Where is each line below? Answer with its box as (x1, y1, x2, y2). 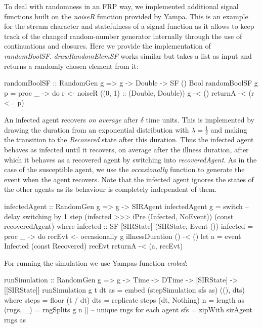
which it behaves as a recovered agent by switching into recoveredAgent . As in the (4, 154, 257, 165)
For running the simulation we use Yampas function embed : (4, 257, 188, 268)
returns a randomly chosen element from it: (4, 60, 139, 71)
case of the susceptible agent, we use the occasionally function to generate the (4, 164, 245, 175)
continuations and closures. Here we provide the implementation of (4, 40, 211, 51)
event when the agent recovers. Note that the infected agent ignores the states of (4, 174, 254, 184)
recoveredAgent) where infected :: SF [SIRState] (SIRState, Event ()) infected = (4, 221, 253, 231)
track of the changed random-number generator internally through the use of (4, 30, 242, 41)
